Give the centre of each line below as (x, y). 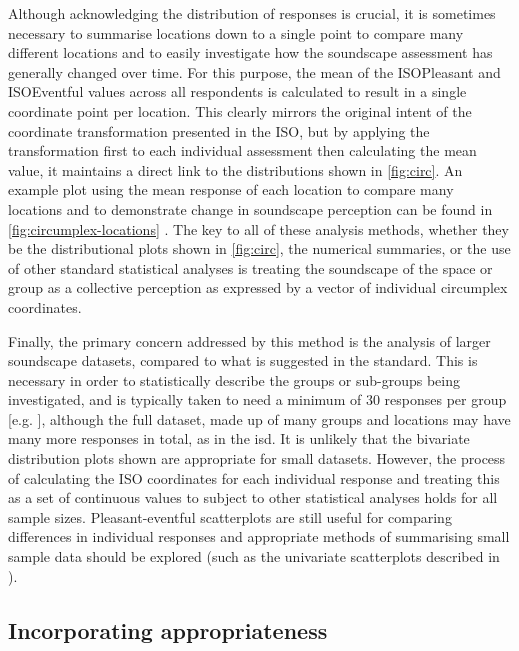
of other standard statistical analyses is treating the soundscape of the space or (250, 267)
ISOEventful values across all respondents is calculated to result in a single (237, 91)
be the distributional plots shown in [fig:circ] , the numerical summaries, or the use (259, 248)
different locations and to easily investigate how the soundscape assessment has (250, 52)
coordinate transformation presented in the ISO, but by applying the (219, 130)
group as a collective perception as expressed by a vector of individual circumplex (258, 287)
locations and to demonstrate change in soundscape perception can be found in (250, 208)
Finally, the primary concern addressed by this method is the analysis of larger (249, 340)
